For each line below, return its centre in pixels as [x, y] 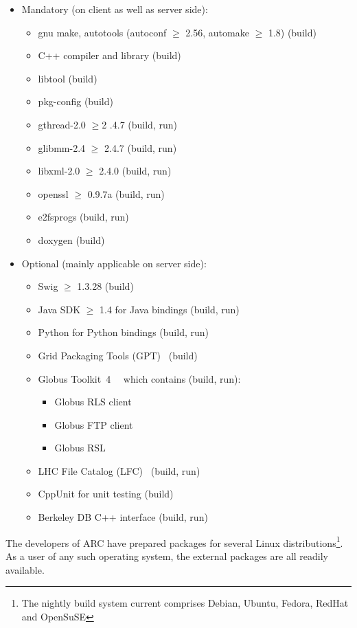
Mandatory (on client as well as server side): [115, 9]
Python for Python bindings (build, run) [123, 332]
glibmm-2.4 [62, 147]
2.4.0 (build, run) [135, 171]
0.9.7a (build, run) [126, 193]
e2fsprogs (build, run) [83, 217]
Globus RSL [80, 448]
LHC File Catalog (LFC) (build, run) [119, 470]
